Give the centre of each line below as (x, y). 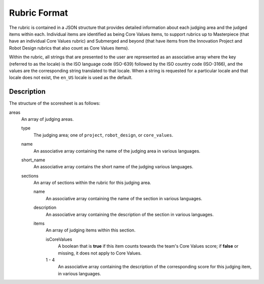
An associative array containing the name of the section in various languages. (124, 198)
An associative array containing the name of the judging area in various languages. (117, 151)
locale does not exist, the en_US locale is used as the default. (71, 77)
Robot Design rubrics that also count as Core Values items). (69, 48)
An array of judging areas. (47, 119)
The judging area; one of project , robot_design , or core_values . (103, 135)
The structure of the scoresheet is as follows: (55, 103)
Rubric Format (39, 13)
